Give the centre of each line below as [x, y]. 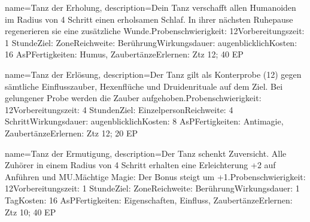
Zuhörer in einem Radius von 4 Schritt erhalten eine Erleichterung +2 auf [140, 165]
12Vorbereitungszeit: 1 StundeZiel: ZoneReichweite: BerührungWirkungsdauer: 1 [152, 188]
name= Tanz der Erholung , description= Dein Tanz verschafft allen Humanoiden [151, 7]
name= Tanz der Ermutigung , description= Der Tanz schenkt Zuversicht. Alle [146, 153]
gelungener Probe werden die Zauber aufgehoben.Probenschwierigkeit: [133, 98]
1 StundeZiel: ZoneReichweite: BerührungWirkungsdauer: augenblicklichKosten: [151, 42]
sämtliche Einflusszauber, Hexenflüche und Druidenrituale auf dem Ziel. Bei [144, 86]
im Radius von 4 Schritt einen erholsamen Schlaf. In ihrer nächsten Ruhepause [149, 19]
